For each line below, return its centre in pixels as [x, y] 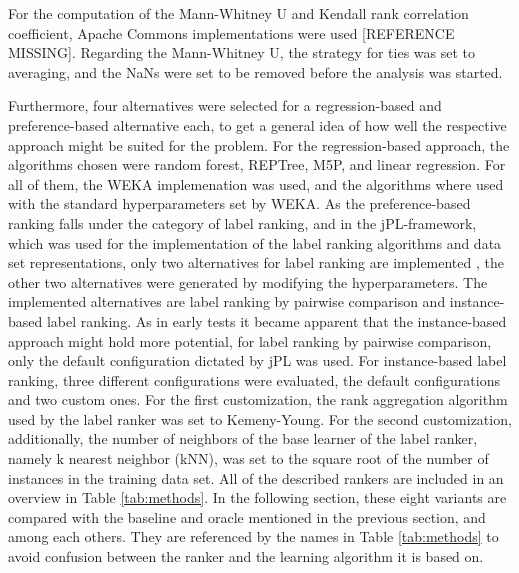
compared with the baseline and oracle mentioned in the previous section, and [247, 516]
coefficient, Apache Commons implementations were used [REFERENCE [231, 32]
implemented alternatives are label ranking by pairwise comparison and [227, 301]
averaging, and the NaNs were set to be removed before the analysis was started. [255, 71]
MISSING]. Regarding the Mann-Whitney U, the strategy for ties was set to [241, 52]
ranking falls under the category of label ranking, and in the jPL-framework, [242, 222]
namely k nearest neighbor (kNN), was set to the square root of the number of [248, 458]
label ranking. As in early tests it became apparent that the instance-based [276, 320]
